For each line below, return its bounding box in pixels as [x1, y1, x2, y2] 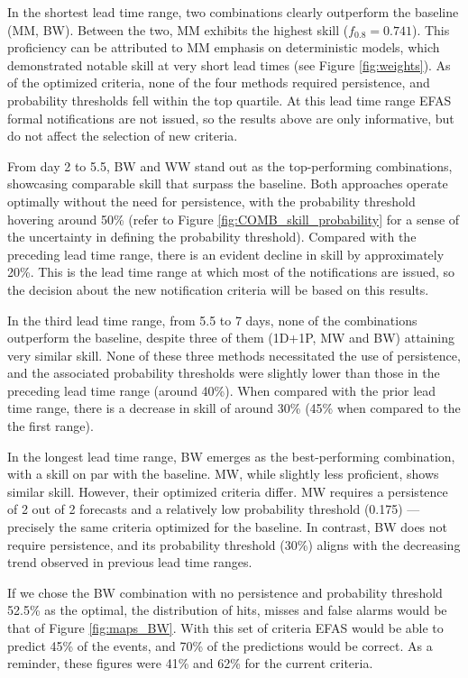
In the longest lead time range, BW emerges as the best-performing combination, [7, 446, 455, 465]
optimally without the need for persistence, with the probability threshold [7, 191, 416, 210]
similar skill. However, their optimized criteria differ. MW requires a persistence [7, 481, 448, 500]
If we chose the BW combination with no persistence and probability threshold [7, 582, 443, 601]
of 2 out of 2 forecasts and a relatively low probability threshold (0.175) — [7, 499, 420, 518]
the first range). [7, 417, 94, 435]
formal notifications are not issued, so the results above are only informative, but [7, 108, 454, 127]
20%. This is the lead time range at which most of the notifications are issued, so [7, 262, 455, 281]
